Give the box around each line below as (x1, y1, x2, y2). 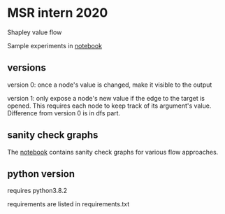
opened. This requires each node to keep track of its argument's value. (7, 101, 212, 110)
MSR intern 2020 (7, 5, 108, 21)
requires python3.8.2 (7, 187, 68, 195)
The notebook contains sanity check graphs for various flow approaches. (7, 148, 219, 156)
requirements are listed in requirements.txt (7, 200, 130, 208)
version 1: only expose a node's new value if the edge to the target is (7, 94, 205, 102)
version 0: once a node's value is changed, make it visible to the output (7, 80, 212, 89)
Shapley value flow (7, 28, 62, 36)
